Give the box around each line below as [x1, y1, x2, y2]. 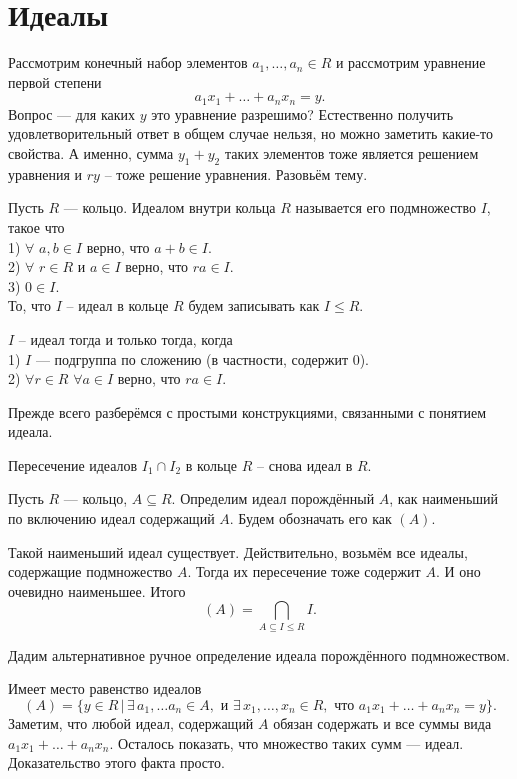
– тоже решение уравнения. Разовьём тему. [104, 163, 368, 184]
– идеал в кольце [66, 295, 169, 316]
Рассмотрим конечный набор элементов [8, 52, 248, 73]
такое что [8, 216, 65, 237]
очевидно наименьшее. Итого [8, 580, 186, 601]
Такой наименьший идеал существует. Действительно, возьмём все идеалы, [8, 541, 468, 562]
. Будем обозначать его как [229, 508, 392, 529]
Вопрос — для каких [8, 103, 136, 124]
